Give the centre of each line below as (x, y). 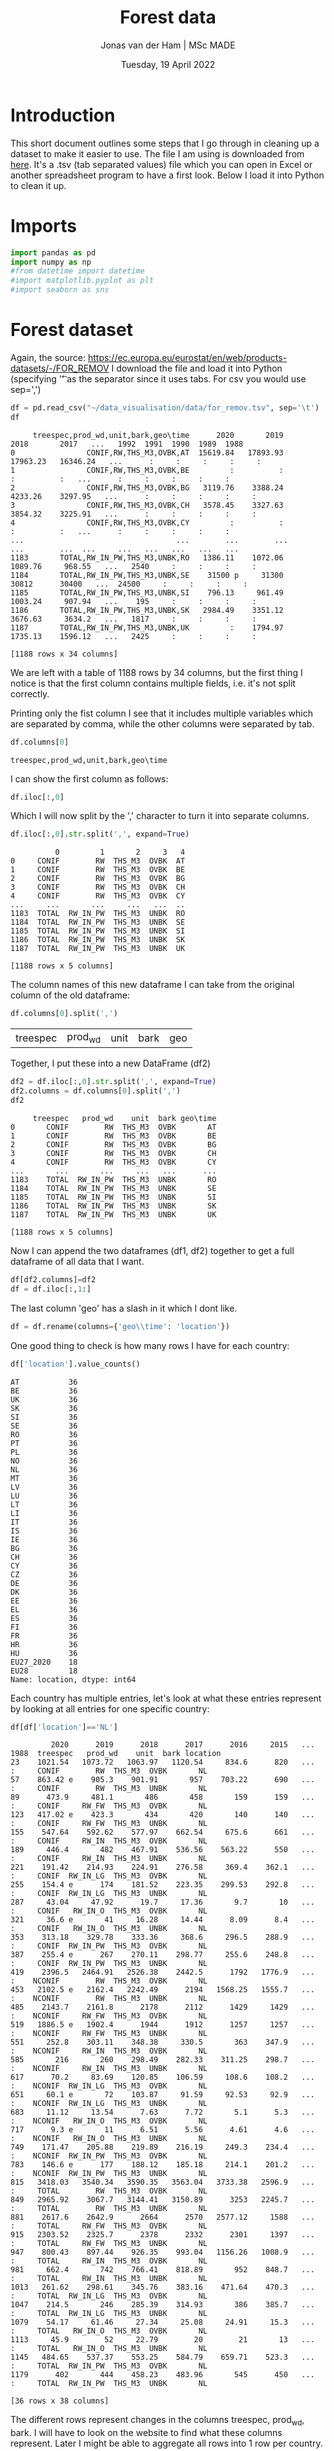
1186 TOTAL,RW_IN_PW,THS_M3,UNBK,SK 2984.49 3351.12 (147, 610)
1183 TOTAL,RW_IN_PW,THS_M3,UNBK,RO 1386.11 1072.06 (147, 557)
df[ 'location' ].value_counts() (75, 1364)
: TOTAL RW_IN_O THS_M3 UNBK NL (109, 2349)
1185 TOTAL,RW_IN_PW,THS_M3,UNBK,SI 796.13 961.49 (147, 592)
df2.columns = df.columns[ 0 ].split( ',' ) (96, 1091)
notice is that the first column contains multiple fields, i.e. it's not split (153, 683)
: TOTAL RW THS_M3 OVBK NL (109, 2191)
